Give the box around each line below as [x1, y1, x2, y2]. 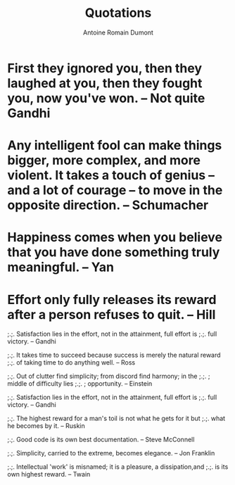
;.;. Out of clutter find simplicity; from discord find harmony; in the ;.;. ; [7, 372, 210, 381]
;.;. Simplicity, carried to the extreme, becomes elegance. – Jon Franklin [7, 449, 215, 458]
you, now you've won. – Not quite [7, 90, 205, 106]
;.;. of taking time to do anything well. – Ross [7, 358, 136, 367]
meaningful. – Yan [7, 259, 115, 275]
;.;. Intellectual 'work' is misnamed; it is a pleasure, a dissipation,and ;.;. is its [7, 462, 229, 471]
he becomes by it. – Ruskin [7, 422, 86, 430]
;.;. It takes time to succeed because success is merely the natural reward [7, 351, 221, 360]
